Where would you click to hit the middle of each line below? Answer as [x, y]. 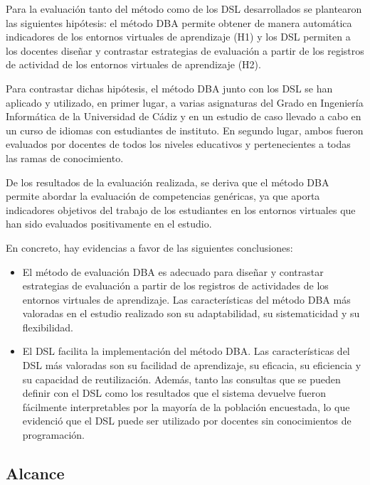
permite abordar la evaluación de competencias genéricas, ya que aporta [163, 196]
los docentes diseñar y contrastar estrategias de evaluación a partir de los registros [185, 50]
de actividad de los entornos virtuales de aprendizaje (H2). [133, 64]
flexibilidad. [48, 327]
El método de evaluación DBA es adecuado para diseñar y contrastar [173, 271]
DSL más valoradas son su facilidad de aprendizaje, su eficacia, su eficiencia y [192, 365]
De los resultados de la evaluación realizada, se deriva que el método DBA [168, 182]
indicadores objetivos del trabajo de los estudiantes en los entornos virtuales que [181, 209]
